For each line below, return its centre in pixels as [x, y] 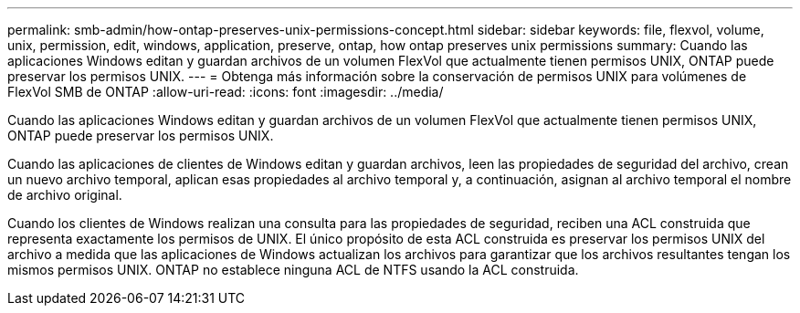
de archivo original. [65, 195]
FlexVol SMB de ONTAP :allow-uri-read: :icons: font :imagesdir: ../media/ [226, 92]
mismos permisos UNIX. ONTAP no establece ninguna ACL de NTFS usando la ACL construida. [293, 270]
